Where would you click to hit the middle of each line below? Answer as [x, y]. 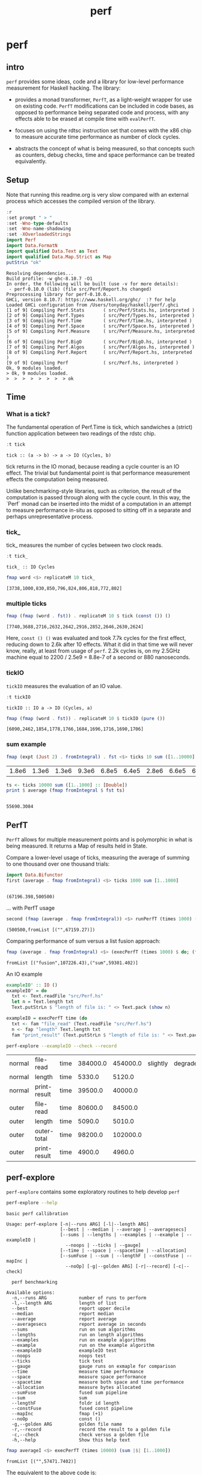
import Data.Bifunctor [35, 875]
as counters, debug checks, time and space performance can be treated [105, 155]
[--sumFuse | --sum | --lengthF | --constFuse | [122, 1256]
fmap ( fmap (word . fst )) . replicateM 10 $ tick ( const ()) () [88, 616]
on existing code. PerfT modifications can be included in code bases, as [104, 106]
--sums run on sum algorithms [74, 1330]
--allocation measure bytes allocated [76, 1388]
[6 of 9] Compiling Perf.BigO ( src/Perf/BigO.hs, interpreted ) [99, 342]
